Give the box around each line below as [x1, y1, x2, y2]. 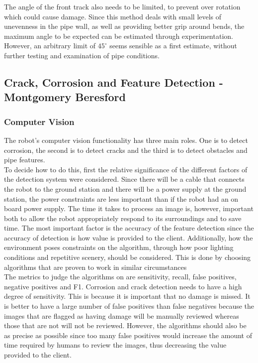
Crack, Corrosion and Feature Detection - [4, 74, 223, 90]
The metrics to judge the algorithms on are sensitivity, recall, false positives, [4, 271, 237, 282]
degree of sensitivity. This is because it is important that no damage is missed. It [4, 291, 251, 301]
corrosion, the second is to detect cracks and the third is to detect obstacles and [4, 144, 248, 155]
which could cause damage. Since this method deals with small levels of [4, 11, 222, 21]
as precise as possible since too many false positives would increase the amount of [4, 330, 252, 340]
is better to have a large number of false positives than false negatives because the [4, 301, 255, 311]
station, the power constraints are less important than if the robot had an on [4, 193, 239, 204]
